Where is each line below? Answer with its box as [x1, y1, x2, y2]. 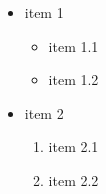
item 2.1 [48, 136, 99, 157]
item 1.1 [48, 35, 99, 56]
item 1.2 [48, 69, 99, 90]
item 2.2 [48, 169, 99, 190]
